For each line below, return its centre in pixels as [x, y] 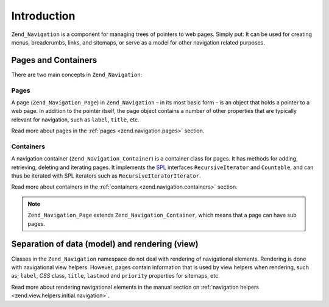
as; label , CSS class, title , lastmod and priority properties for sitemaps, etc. [115, 276]
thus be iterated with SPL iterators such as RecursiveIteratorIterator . [106, 176]
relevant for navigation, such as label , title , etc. [75, 120]
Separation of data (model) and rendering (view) [105, 244]
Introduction [43, 16]
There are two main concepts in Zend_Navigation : [77, 74]
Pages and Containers [54, 60]
